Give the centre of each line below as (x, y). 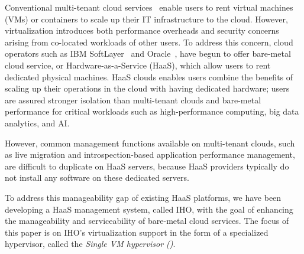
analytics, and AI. (37, 123)
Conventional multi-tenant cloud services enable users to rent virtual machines (149, 7)
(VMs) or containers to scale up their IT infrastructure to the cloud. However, (146, 19)
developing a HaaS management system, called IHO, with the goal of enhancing (149, 209)
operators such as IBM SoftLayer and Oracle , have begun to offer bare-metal (148, 53)
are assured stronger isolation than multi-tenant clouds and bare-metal (133, 100)
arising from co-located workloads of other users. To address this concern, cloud (149, 42)
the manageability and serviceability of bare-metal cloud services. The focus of (147, 221)
